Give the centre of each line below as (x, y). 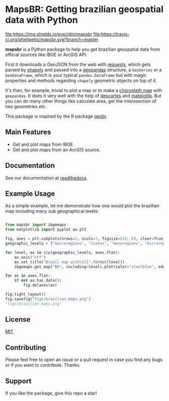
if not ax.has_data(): (38, 281)
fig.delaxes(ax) (40, 285)
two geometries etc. (26, 106)
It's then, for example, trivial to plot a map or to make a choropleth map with (84, 90)
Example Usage (30, 193)
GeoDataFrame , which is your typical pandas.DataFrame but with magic (76, 75)
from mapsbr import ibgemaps (36, 225)
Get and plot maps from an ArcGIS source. (56, 150)
